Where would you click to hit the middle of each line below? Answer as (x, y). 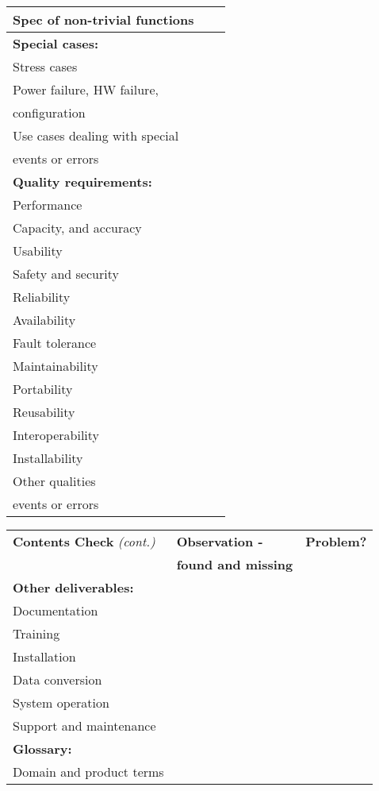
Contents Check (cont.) (84, 541)
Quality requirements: (82, 181)
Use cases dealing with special (96, 135)
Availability (44, 320)
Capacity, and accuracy (77, 228)
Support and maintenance (84, 725)
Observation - (220, 541)
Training (36, 633)
